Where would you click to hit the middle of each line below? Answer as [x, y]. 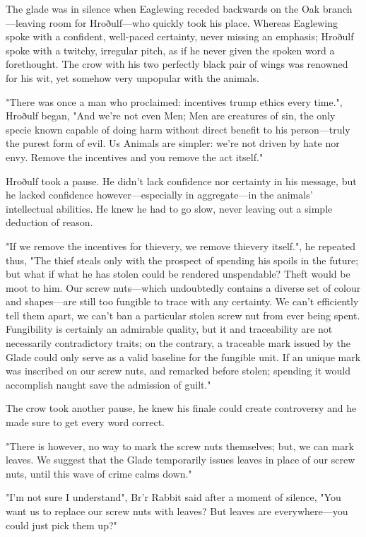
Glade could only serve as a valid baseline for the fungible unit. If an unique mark [183, 356]
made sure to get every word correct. [85, 422]
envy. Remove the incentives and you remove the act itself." [135, 157]
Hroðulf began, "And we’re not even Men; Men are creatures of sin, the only [171, 116]
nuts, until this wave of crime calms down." [99, 473]
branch [337, 8]
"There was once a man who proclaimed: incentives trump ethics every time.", [174, 101]
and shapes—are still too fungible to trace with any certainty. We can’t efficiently [182, 301]
